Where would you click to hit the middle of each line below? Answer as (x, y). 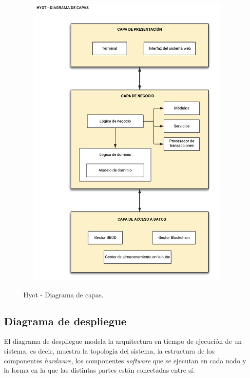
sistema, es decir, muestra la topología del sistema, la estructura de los (109, 350)
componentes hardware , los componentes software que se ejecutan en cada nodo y (125, 360)
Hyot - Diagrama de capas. (64, 294)
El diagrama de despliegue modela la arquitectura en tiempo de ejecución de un (123, 341)
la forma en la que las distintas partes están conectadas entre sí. (99, 370)
